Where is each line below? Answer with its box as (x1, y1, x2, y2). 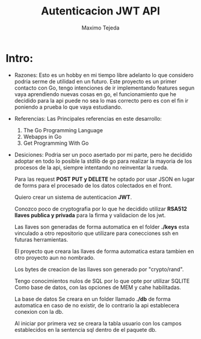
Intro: (5, 51, 34, 65)
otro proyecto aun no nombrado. (14, 254, 95, 261)
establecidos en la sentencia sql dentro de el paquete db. (14, 326, 157, 333)
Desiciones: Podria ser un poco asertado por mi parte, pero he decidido (14, 151, 193, 158)
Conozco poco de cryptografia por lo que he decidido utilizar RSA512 (14, 205, 187, 212)
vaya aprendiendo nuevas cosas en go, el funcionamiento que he (14, 90, 177, 97)
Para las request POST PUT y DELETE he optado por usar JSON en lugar (14, 176, 195, 183)
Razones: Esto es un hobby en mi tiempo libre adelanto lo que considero (14, 71, 194, 79)
